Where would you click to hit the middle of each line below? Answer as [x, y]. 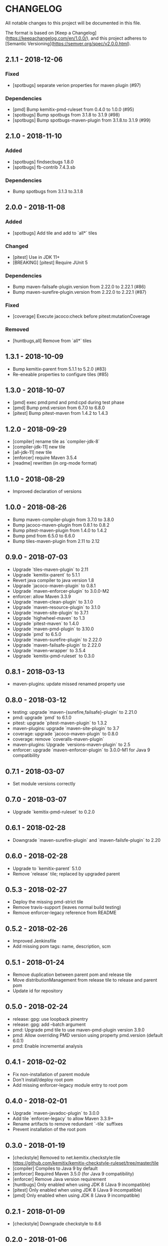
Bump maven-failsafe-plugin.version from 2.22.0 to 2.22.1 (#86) [79, 287]
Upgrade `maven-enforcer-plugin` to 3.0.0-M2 [61, 591]
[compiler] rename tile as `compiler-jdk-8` [56, 442]
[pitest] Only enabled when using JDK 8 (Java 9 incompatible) [77, 1190]
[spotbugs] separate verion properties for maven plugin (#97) [77, 85]
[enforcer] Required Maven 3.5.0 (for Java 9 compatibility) [73, 1174]
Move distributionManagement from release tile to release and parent [85, 980]
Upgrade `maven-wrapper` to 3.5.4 [49, 650]
